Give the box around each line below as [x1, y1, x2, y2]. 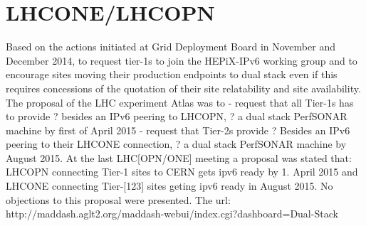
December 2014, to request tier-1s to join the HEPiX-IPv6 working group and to [6, 53, 357, 68]
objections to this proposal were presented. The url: [6, 192, 231, 207]
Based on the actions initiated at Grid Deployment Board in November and [6, 39, 335, 54]
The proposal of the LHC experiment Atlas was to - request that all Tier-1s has [6, 95, 354, 109]
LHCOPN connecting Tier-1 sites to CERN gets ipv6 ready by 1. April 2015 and [6, 164, 358, 179]
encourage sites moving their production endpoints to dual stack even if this [6, 67, 338, 82]
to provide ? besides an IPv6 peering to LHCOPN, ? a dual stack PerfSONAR [6, 109, 347, 124]
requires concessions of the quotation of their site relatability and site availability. [6, 80, 361, 95]
